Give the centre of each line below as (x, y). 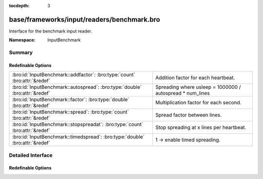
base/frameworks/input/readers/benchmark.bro (85, 19)
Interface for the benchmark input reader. (51, 31)
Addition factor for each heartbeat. (195, 78)
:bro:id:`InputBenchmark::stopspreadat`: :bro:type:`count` (78, 125)
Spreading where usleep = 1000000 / (198, 87)
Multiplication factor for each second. (198, 103)
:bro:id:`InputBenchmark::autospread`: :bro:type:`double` (77, 87)
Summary (21, 52)
